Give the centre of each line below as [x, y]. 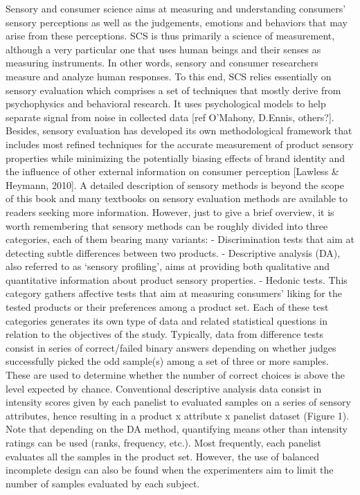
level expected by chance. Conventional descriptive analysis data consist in [164, 388]
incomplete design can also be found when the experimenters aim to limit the [170, 470]
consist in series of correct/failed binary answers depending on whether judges [171, 347]
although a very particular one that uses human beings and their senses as [163, 49]
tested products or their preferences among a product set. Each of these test [167, 307]
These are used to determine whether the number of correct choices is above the [175, 375]
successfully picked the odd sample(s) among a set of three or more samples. [167, 361]
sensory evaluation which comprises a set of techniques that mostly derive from [173, 90]
